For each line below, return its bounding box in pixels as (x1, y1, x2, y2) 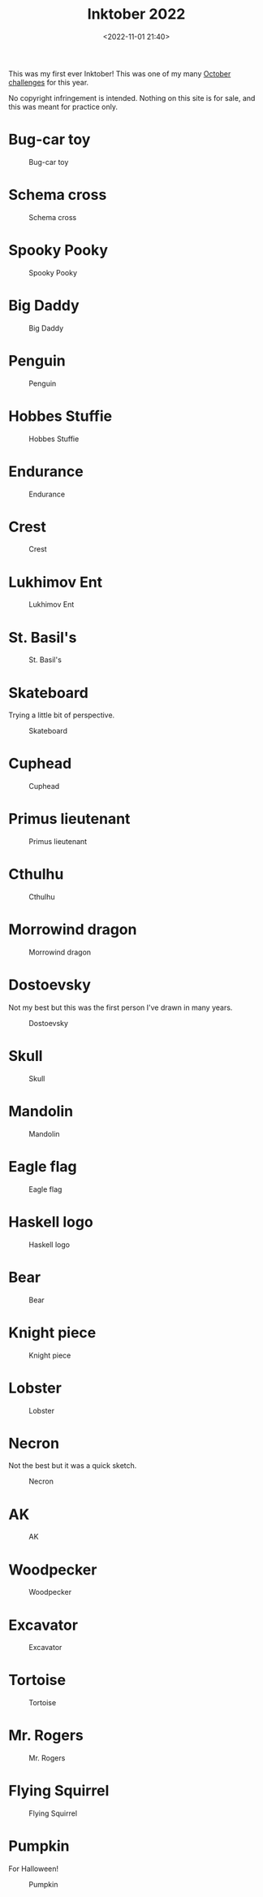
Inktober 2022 (87, 5, 186, 24)
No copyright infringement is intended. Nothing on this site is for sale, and (8, 93, 256, 102)
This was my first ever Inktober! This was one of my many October (8, 68, 231, 78)
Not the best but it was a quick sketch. (8, 1461, 137, 1470)
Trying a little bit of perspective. (8, 710, 115, 720)
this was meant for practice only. (8, 102, 118, 111)
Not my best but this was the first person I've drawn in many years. (8, 1003, 233, 1012)
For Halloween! (8, 1864, 59, 1873)
